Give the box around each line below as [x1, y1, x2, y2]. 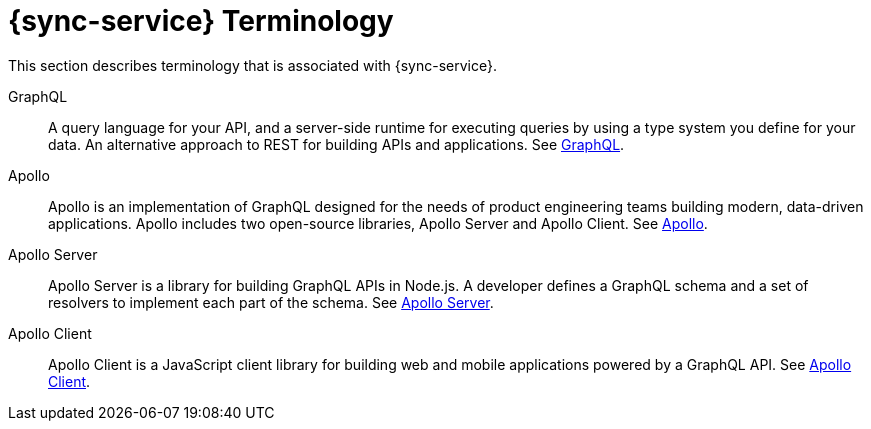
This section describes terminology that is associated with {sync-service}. [8, 56, 497, 74]
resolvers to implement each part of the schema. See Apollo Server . [48, 293, 494, 311]
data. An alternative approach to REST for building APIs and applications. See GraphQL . [48, 135, 625, 153]
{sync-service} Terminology [8, 4, 394, 38]
